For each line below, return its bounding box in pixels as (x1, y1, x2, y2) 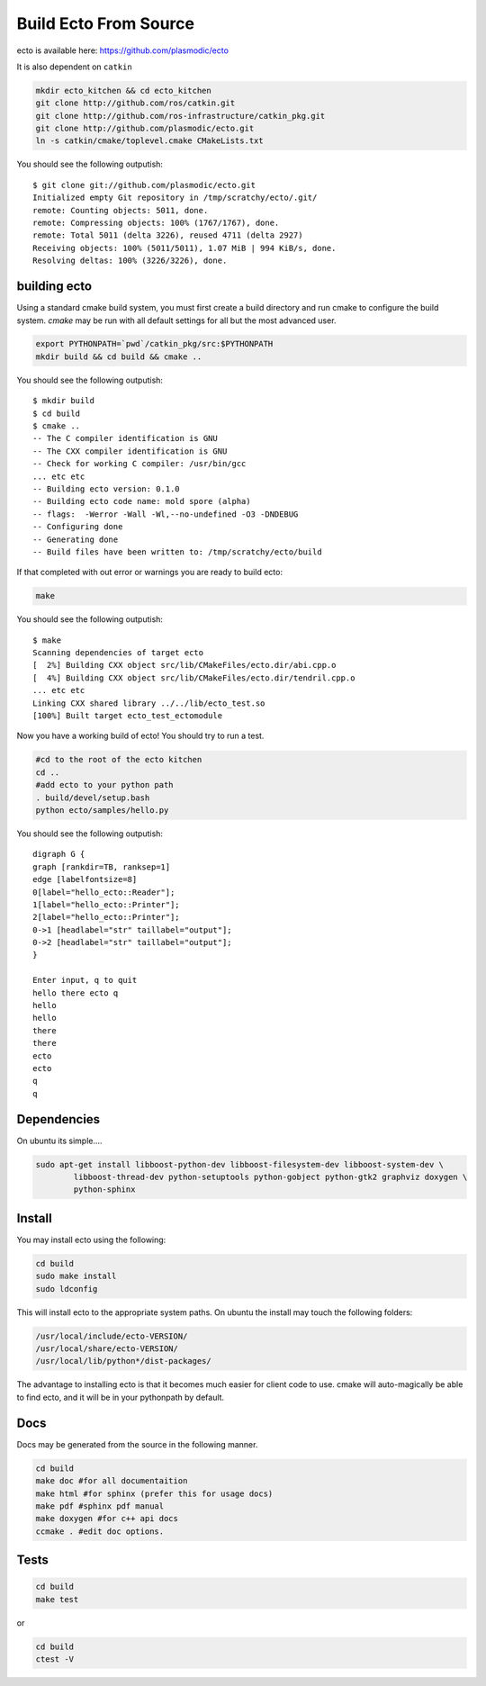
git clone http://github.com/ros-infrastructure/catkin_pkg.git (35, 111, 326, 121)
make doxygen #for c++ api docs (35, 1513, 179, 1524)
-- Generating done (32, 534, 119, 545)
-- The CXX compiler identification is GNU (32, 446, 228, 456)
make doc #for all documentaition (35, 1476, 188, 1486)
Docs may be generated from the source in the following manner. (16, 1438, 258, 1449)
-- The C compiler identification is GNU (32, 433, 218, 444)
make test (35, 1594, 79, 1604)
